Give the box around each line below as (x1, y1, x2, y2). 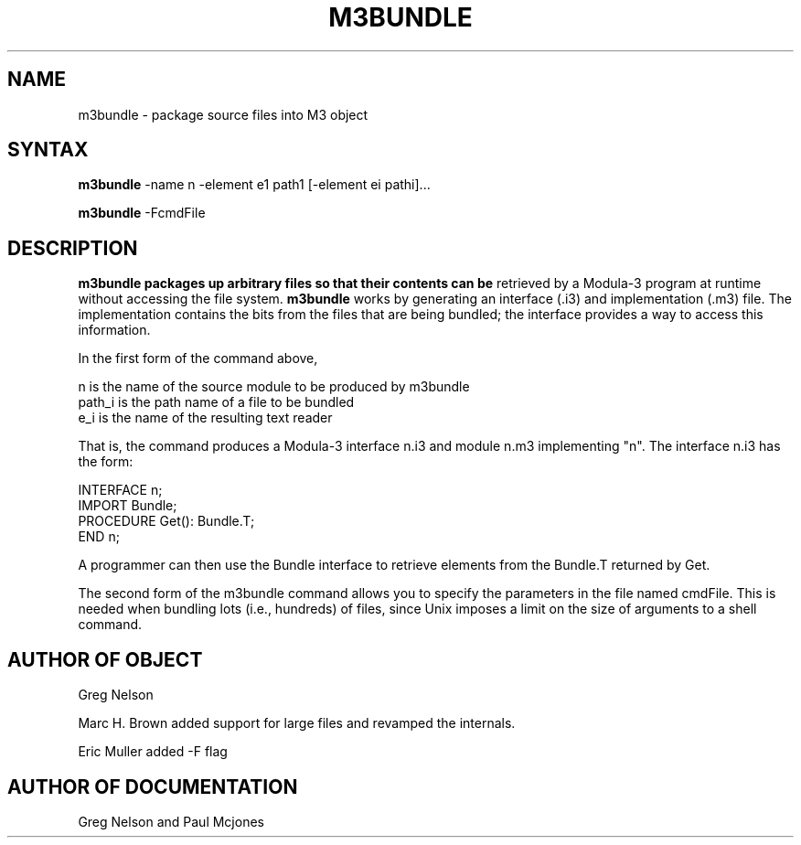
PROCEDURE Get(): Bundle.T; (78, 513, 255, 529)
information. (78, 322, 151, 338)
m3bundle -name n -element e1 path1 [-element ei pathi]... (78, 176, 431, 193)
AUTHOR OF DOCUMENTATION (7, 775, 298, 798)
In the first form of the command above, (78, 350, 318, 367)
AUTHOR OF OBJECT (7, 647, 203, 671)
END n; (78, 529, 120, 545)
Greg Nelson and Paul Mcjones (78, 813, 264, 829)
